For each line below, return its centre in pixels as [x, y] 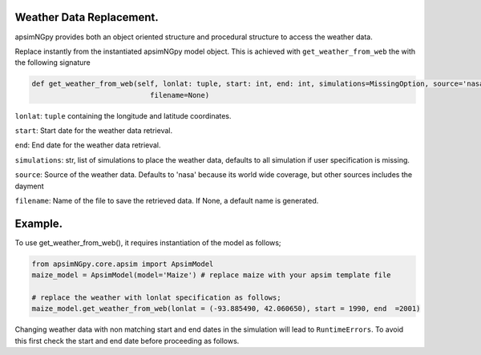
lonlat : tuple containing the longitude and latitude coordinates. [123, 115]
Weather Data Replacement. [87, 17]
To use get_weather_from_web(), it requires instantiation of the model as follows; [148, 242]
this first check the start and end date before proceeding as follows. [127, 341]
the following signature [53, 63]
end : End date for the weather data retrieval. [88, 145]
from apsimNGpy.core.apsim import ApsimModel [123, 264]
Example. [39, 223]
